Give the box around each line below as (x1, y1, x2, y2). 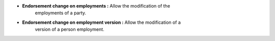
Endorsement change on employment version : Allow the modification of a (22, 19, 181, 25)
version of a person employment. (35, 26, 104, 32)
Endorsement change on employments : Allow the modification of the (22, 3, 171, 9)
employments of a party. (35, 10, 87, 16)
